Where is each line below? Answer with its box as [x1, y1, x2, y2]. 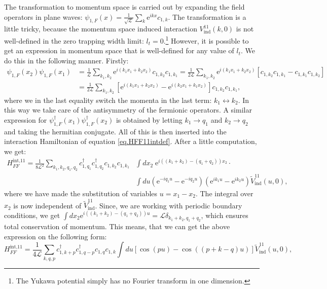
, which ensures [201, 209, 248, 220]
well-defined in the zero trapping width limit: [4, 35, 144, 46]
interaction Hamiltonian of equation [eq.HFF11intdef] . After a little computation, [4, 136, 257, 147]
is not [236, 23, 254, 34]
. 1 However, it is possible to [163, 33, 249, 46]
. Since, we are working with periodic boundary [95, 200, 242, 210]
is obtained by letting [116, 114, 183, 125]
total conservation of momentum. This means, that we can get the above [4, 221, 230, 232]
